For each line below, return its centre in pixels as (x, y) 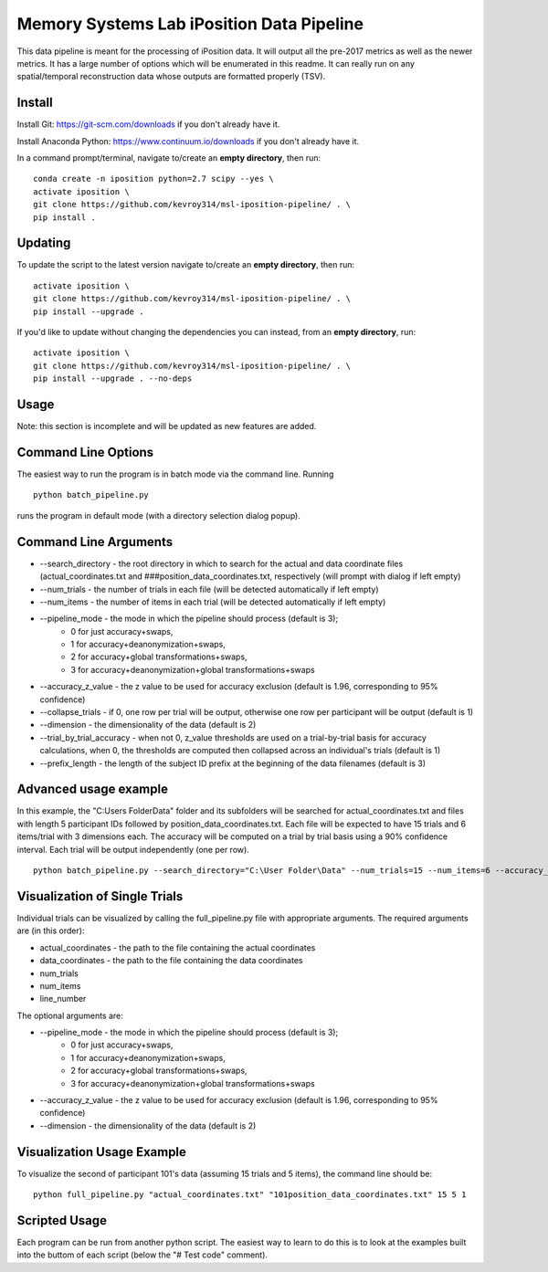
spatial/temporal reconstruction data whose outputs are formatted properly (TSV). (171, 77)
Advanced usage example (93, 789)
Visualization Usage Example (102, 1152)
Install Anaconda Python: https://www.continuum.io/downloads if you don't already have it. (188, 141)
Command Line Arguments (95, 542)
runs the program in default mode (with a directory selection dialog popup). (158, 515)
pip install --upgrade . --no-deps (113, 378)
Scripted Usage (62, 1220)
